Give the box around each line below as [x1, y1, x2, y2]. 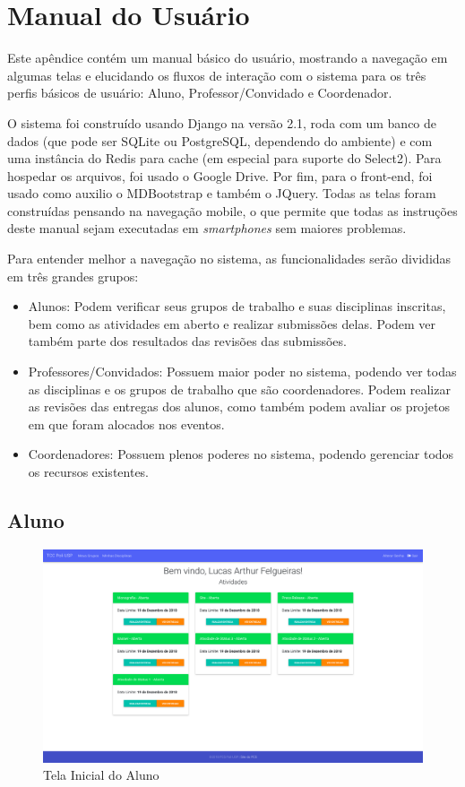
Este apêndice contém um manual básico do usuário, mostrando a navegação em [7, 48, 448, 67]
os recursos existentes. [28, 463, 150, 480]
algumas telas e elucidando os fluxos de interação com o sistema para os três [7, 65, 426, 84]
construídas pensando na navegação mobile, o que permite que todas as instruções [7, 201, 458, 220]
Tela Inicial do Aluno [43, 765, 159, 784]
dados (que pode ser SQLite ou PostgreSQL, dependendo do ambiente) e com [7, 131, 433, 150]
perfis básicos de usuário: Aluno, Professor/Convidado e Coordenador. [7, 83, 392, 102]
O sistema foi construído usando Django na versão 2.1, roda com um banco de [7, 113, 437, 132]
